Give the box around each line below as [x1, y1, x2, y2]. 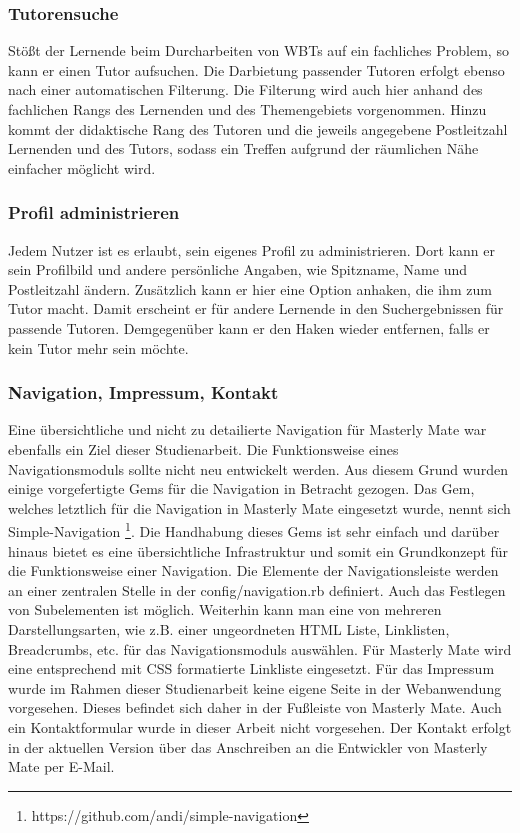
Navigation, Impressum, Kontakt [8, 380, 279, 405]
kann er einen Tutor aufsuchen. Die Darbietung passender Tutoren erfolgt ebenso [8, 59, 505, 80]
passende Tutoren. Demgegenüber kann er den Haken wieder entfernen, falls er [8, 317, 490, 338]
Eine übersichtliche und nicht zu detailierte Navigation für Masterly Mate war [8, 419, 487, 440]
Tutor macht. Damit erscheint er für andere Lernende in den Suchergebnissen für [8, 298, 504, 319]
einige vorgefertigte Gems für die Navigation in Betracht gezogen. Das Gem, [8, 478, 475, 499]
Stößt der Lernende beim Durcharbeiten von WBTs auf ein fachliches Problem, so [8, 40, 509, 61]
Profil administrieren [8, 200, 180, 225]
